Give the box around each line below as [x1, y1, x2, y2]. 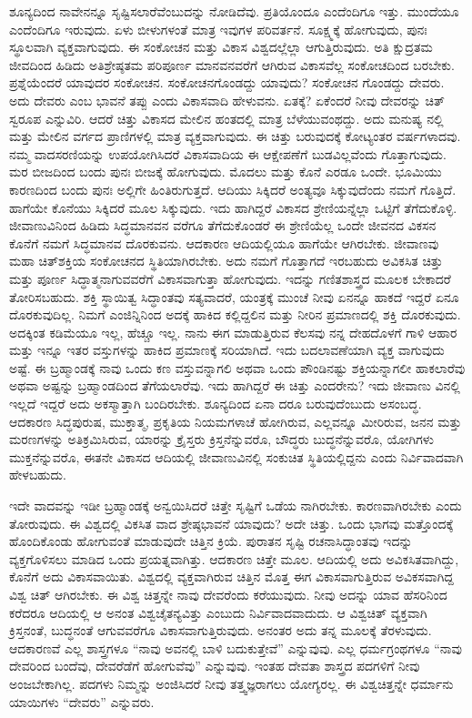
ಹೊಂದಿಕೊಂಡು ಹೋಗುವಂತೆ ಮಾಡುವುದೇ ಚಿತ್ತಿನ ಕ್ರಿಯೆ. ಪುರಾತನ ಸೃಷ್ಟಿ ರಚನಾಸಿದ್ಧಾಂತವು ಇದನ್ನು [9, 531, 413, 551]
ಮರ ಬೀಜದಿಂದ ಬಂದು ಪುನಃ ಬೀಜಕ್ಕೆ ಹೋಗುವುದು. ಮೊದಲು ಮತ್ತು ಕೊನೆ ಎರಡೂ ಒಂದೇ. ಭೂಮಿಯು [9, 162, 442, 181]
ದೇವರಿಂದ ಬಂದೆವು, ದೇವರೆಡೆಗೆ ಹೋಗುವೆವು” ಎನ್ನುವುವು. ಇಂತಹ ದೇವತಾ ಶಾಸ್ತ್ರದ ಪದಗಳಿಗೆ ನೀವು [9, 656, 420, 675]
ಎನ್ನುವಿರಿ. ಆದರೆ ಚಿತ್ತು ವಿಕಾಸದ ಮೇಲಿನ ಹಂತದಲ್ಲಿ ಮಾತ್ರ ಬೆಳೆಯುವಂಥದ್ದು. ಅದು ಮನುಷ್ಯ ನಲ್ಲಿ [45, 108, 444, 127]
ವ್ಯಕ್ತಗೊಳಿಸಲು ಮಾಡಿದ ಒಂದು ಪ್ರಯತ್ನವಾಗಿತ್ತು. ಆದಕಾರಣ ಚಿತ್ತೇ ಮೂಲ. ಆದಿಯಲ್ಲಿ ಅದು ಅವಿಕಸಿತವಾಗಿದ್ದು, [9, 549, 459, 568]
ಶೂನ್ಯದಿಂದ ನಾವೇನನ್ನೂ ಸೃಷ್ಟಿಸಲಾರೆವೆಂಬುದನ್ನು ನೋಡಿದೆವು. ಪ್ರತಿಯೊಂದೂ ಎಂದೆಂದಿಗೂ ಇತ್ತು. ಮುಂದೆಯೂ [9, 2, 459, 20]
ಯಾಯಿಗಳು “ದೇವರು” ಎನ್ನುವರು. [9, 692, 155, 711]
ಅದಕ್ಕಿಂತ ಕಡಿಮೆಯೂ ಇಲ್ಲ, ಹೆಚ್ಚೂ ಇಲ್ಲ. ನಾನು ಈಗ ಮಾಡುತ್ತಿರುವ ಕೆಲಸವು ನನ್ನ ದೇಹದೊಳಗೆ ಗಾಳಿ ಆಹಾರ [9, 322, 457, 341]
